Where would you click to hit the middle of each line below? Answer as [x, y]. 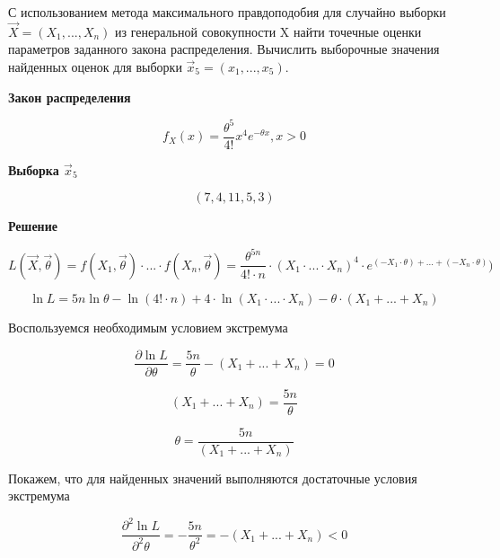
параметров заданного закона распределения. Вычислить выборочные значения [224, 49]
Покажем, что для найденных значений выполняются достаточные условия [213, 478]
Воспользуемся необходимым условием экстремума [148, 327]
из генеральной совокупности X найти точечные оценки [268, 31]
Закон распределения [70, 97]
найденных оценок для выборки [95, 66]
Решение [33, 226]
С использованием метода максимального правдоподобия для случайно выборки [227, 12]
